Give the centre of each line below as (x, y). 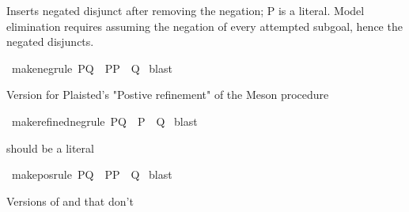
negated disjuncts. (50, 42)
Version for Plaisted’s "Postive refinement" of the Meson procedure (168, 95)
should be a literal (50, 148)
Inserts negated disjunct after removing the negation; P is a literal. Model (186, 10)
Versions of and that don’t (70, 201)
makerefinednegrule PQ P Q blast (104, 121)
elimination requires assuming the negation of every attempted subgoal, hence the (204, 26)
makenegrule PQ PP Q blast (92, 68)
